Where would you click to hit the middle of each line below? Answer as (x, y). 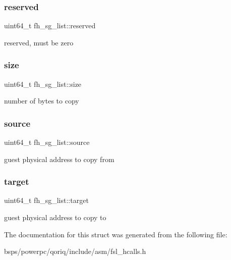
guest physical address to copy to (55, 217)
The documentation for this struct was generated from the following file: (116, 234)
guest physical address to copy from (59, 159)
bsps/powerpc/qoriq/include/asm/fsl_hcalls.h (75, 251)
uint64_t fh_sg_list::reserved (50, 25)
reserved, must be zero (39, 42)
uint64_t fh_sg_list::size (43, 84)
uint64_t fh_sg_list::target (46, 200)
